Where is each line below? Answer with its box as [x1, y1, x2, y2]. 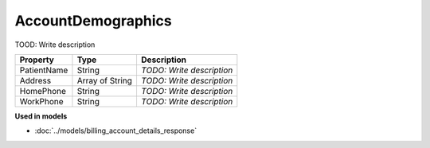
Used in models [14, 111, 68, 121]
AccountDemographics [14, 12, 172, 29]
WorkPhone [19, 95, 64, 107]
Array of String [76, 75, 133, 86]
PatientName [19, 64, 68, 76]
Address [19, 75, 52, 86]
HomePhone [19, 85, 67, 96]
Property [19, 54, 55, 65]
